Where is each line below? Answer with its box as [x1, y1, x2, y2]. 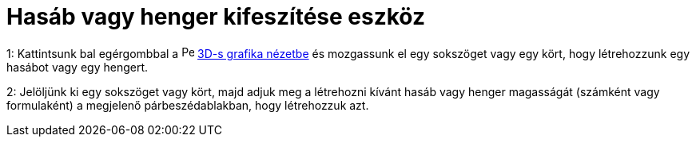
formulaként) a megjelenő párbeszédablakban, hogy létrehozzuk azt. [6, 98, 369, 112]
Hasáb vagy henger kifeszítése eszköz [6, 3, 425, 30]
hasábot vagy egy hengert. [6, 60, 149, 74]
